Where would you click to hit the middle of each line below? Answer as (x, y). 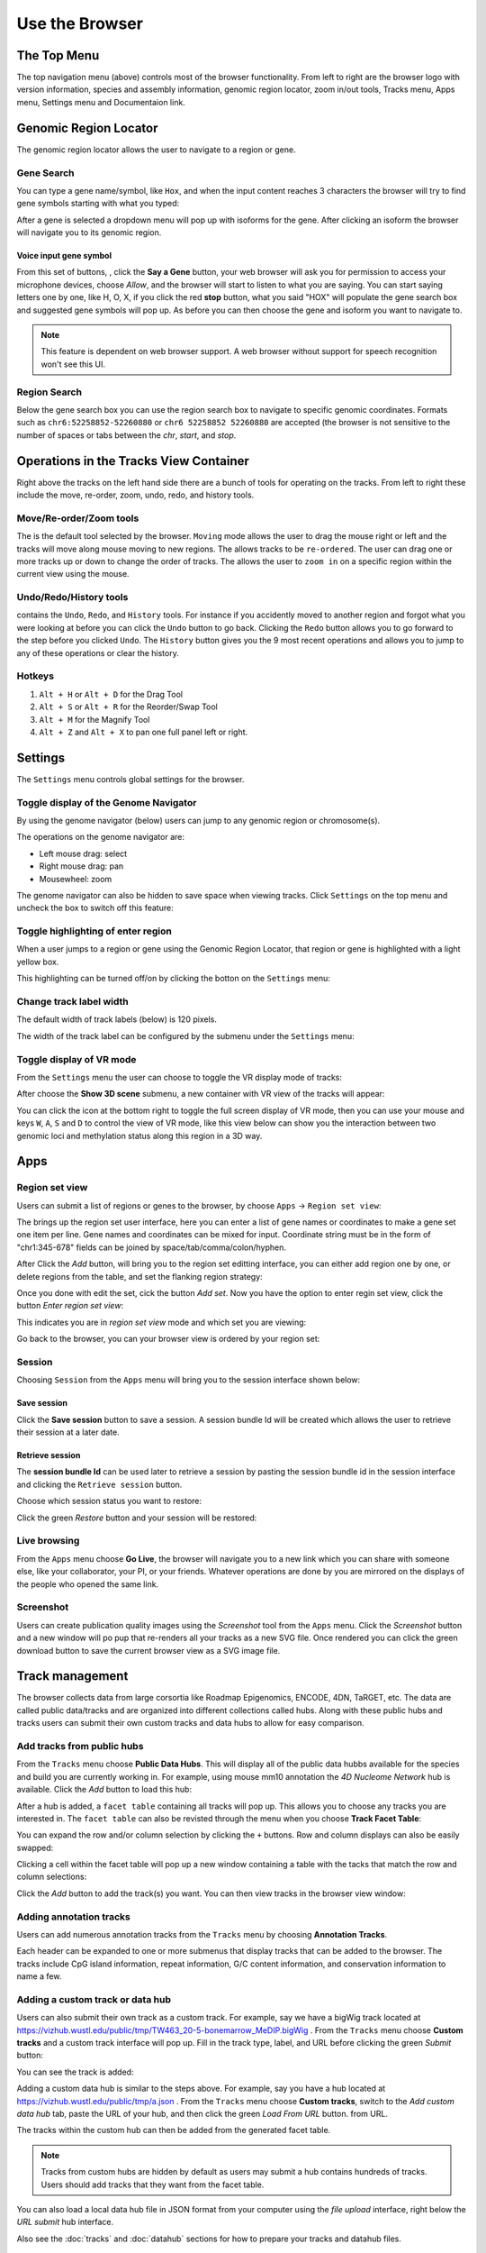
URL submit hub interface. (65, 2222)
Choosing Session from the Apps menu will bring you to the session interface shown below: (189, 1380)
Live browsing (48, 1541)
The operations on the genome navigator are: (100, 837)
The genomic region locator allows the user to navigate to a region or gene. (156, 150)
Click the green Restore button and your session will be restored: (137, 1518)
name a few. (39, 1976)
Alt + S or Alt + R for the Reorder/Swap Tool (128, 707)
